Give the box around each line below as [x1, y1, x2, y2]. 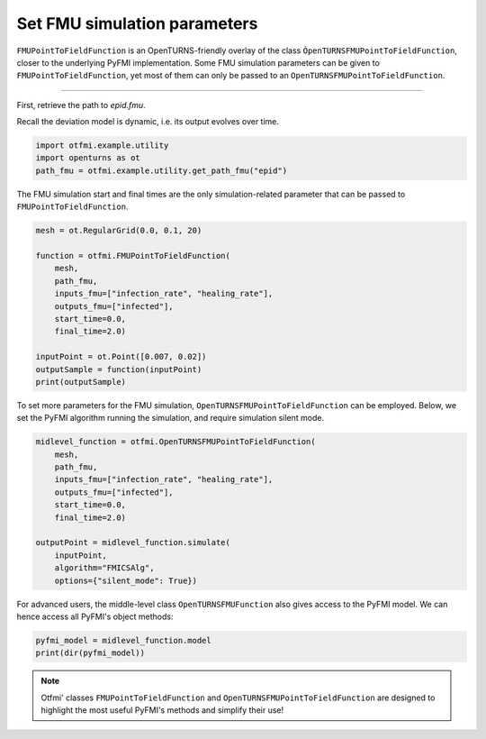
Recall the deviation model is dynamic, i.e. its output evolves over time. [16, 116, 279, 127]
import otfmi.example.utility [35, 141, 169, 151]
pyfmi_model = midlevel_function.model [35, 635, 211, 645]
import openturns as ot [35, 153, 141, 163]
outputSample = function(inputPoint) [35, 364, 202, 374]
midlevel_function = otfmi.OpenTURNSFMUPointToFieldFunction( [35, 437, 316, 447]
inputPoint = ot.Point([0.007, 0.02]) [35, 351, 207, 362]
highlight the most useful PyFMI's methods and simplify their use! [40, 705, 283, 716]
